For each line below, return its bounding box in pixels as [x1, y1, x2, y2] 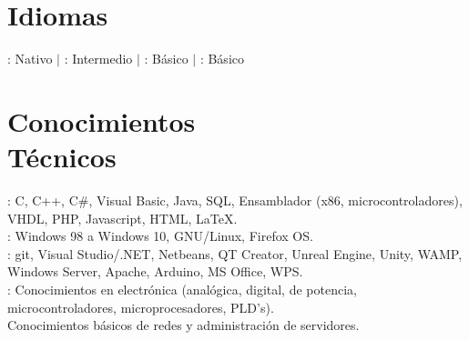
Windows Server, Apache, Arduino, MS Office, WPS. [7, 262, 303, 281]
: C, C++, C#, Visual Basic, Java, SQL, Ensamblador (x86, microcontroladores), [7, 191, 463, 210]
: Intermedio [64, 49, 133, 68]
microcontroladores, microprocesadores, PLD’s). [7, 297, 274, 316]
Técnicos [7, 138, 117, 175]
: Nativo [7, 49, 53, 68]
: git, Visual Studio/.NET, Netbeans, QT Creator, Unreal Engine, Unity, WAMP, [7, 244, 463, 263]
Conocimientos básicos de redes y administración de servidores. [7, 315, 360, 335]
